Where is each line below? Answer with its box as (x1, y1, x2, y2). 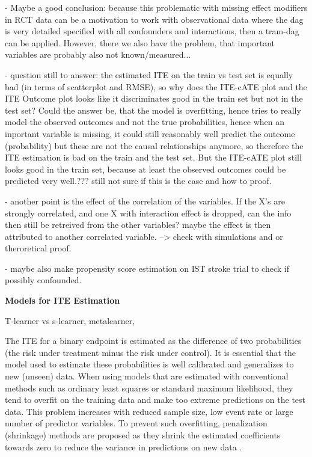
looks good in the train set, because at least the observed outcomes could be (5, 162, 286, 175)
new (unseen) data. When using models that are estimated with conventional (5, 370, 289, 382)
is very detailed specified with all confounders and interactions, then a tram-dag (5, 25, 299, 37)
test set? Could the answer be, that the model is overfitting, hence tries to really (5, 103, 301, 116)
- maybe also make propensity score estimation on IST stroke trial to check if (5, 262, 289, 274)
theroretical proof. (5, 242, 72, 254)
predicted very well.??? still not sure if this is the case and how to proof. (5, 174, 272, 187)
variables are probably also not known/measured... (5, 48, 191, 61)
